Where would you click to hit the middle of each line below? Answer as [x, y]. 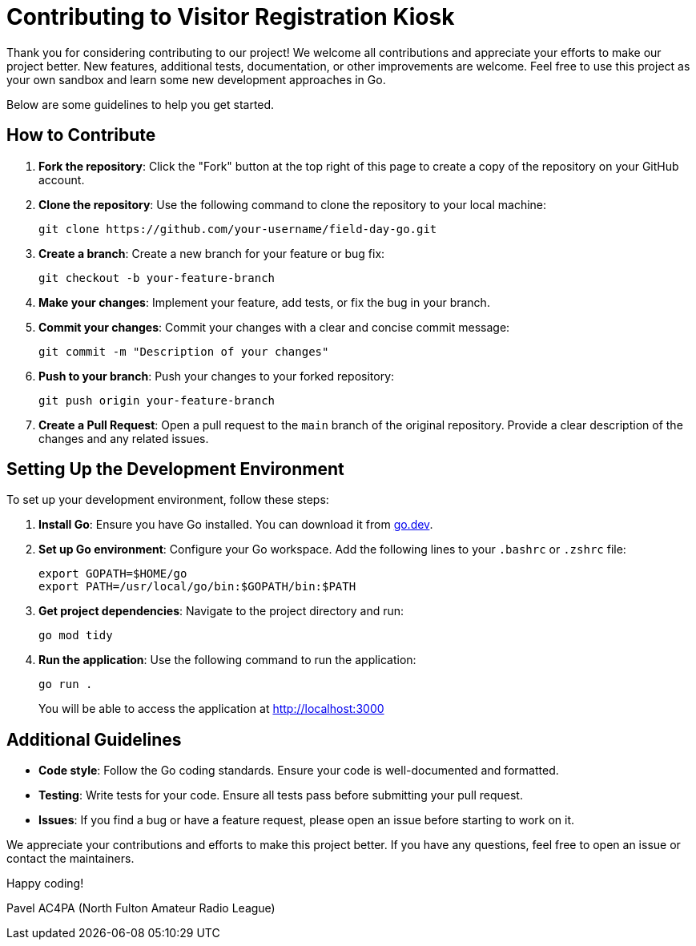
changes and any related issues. [124, 438]
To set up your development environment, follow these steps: [168, 500]
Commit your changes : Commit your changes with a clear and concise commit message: [274, 327]
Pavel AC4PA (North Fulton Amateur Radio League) [141, 908]
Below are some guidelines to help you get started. [141, 104]
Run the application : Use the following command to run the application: [227, 660]
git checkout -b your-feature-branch [157, 278]
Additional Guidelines [94, 739]
